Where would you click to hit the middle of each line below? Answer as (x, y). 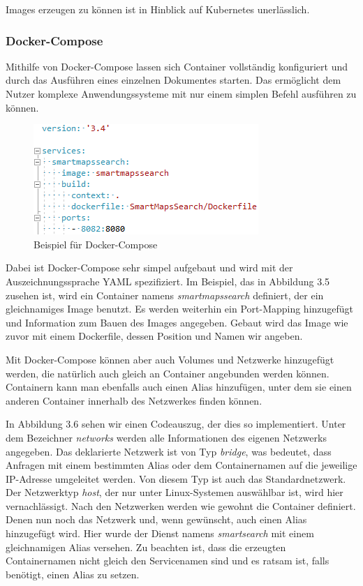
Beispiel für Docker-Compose (96, 244)
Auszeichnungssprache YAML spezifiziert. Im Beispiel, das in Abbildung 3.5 (168, 281)
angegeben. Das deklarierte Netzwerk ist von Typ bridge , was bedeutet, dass (169, 451)
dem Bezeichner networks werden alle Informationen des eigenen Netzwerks (166, 437)
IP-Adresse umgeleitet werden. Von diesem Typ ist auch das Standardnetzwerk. (176, 478)
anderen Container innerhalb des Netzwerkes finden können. (134, 400)
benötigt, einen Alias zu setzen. (73, 574)
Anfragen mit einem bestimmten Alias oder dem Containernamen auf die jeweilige (181, 465)
